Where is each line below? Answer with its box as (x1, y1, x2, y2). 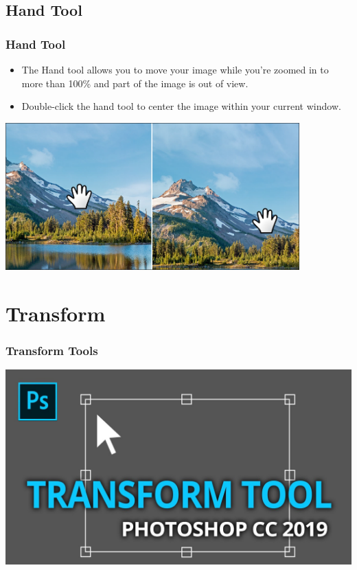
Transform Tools (5, 342, 98, 359)
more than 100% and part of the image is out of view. (21, 76, 249, 90)
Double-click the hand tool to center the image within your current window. (21, 99, 341, 113)
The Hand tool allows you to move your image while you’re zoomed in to (21, 62, 329, 76)
